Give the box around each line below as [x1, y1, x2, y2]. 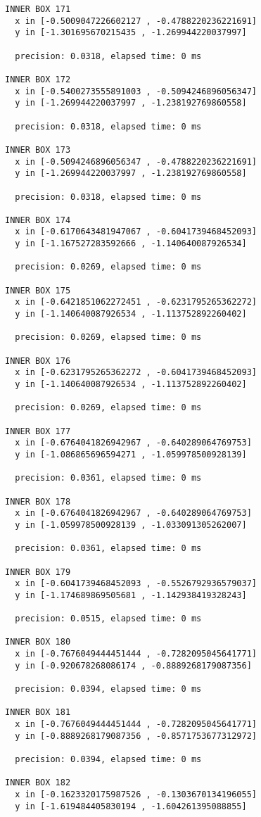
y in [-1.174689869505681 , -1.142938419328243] [15, 590, 247, 600]
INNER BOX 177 [5, 426, 71, 436]
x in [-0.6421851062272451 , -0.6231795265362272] [15, 297, 257, 308]
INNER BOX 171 [5, 4, 71, 14]
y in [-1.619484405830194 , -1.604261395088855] [15, 801, 247, 811]
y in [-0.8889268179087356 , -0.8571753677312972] [15, 730, 257, 741]
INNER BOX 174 [5, 215, 71, 225]
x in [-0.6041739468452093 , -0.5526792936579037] [15, 578, 257, 589]
